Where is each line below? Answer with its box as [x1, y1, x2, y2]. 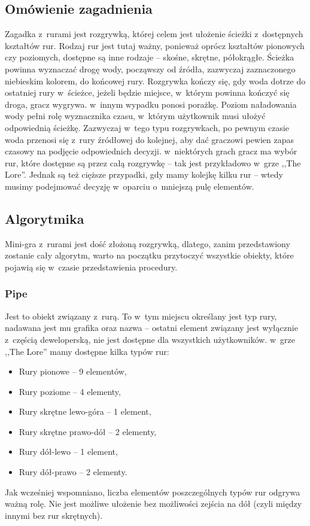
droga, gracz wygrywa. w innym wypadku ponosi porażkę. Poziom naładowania [5, 98, 297, 110]
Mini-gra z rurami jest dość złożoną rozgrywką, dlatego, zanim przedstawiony [5, 237, 290, 250]
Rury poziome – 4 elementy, [19, 385, 121, 397]
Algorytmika [5, 209, 84, 227]
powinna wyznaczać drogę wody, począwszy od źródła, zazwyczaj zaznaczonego [5, 62, 296, 75]
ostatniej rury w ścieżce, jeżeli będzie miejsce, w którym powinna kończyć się [5, 86, 290, 99]
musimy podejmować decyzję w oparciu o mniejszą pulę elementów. [5, 180, 254, 192]
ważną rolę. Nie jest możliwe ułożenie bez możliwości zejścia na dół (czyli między [5, 497, 302, 510]
